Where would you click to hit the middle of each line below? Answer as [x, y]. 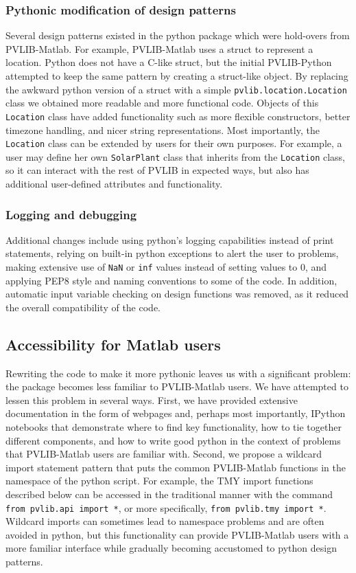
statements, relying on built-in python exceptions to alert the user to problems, [172, 253]
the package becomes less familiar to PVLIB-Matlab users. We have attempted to [177, 386]
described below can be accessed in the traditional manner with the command [169, 494]
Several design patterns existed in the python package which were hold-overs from [178, 35]
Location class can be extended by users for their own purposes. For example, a [174, 143]
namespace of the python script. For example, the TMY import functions [159, 481]
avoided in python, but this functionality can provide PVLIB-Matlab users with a [177, 534]
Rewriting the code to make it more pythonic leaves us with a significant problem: [178, 373]
